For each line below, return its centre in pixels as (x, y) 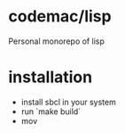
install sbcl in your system (68, 102)
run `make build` (51, 111)
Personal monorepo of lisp (57, 41)
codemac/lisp (60, 17)
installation (51, 77)
